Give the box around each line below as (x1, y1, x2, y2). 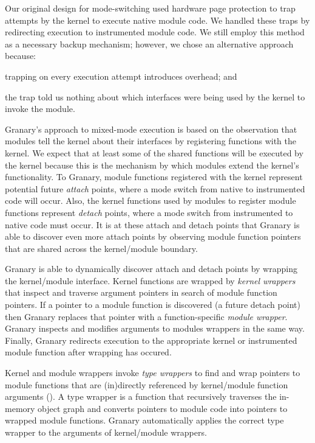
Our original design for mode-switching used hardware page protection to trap (5, 2, 296, 14)
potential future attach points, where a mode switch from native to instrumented (5, 182, 305, 195)
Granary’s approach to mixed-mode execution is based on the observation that (5, 122, 297, 135)
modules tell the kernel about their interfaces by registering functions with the (5, 134, 297, 147)
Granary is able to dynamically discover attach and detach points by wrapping (5, 262, 297, 275)
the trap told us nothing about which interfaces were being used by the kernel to (5, 90, 305, 103)
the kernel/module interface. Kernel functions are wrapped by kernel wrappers (5, 274, 296, 287)
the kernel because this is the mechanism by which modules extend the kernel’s (5, 158, 299, 171)
